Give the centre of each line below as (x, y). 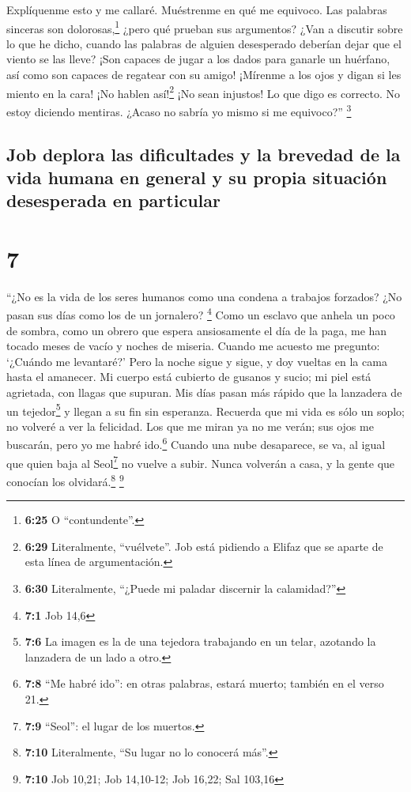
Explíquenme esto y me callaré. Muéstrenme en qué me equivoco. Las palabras (197, 9)
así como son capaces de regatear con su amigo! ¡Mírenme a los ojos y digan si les (204, 75)
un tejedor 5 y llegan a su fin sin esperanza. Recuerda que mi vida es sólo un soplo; (205, 409)
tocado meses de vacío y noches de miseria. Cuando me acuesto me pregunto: (193, 346)
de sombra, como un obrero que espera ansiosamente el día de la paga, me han (197, 330)
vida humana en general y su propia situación (197, 177)
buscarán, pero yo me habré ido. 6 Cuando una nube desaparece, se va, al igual (196, 443)
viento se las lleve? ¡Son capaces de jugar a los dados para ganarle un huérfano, (198, 59)
